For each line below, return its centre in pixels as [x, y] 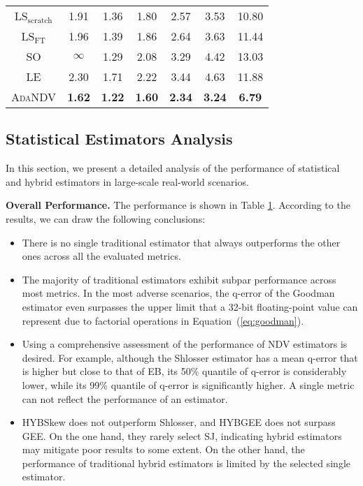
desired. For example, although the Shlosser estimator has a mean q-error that [190, 357]
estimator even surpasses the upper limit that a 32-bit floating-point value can [190, 306]
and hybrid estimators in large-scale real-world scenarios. [127, 181]
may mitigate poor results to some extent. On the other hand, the [163, 449]
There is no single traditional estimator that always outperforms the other [181, 242]
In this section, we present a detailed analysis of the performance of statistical [173, 168]
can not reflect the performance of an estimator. [125, 398]
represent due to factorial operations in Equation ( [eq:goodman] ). [163, 320]
